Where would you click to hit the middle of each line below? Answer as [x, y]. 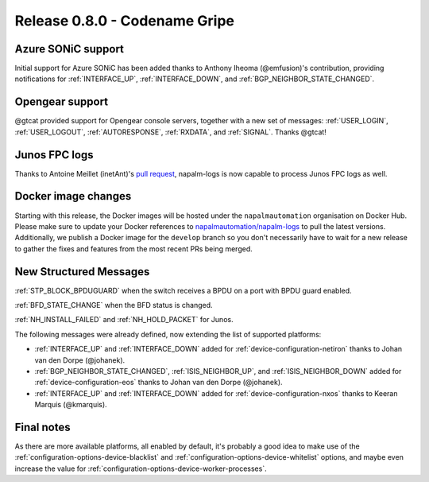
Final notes [43, 427]
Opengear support [62, 102]
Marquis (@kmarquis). [71, 405]
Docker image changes [73, 196]
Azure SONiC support [70, 49]
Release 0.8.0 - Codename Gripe [124, 21]
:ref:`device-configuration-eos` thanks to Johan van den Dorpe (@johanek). [158, 383]
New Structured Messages [82, 272]
